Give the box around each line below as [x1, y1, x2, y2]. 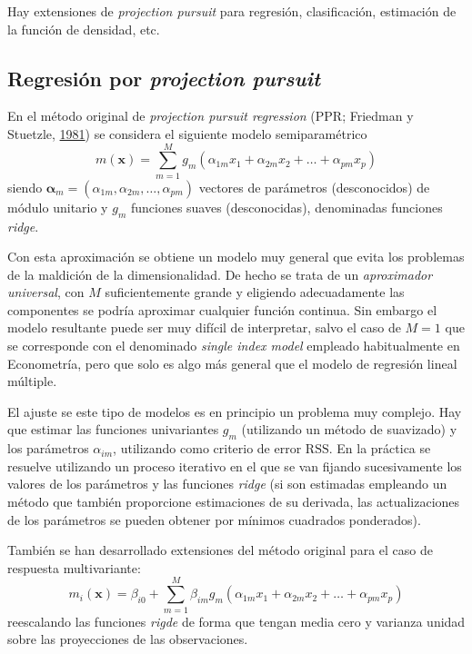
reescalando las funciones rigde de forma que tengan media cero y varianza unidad [7, 611, 466, 630]
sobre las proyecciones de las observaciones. [7, 629, 248, 649]
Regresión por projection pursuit [7, 64, 321, 92]
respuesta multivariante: [7, 558, 141, 577]
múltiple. [7, 372, 57, 391]
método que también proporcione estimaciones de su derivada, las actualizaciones [7, 492, 460, 511]
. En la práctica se [328, 439, 431, 458]
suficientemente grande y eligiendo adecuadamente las [105, 282, 405, 302]
